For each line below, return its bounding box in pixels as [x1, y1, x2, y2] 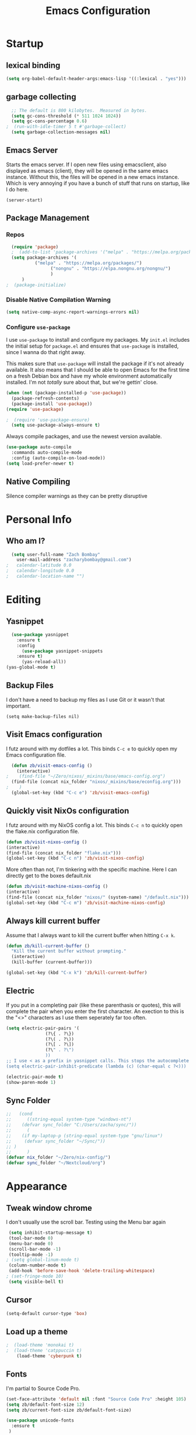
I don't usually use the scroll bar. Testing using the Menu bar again [6, 1218, 166, 1225]
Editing [6, 593, 41, 606]
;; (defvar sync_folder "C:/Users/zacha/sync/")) [6, 1122, 137, 1128]
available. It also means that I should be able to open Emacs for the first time [6, 366, 190, 373]
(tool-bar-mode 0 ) [8, 1235, 54, 1241]
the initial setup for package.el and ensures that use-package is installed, [6, 342, 179, 349]
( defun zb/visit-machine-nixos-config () [6, 884, 108, 890]
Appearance [6, 1180, 68, 1193]
